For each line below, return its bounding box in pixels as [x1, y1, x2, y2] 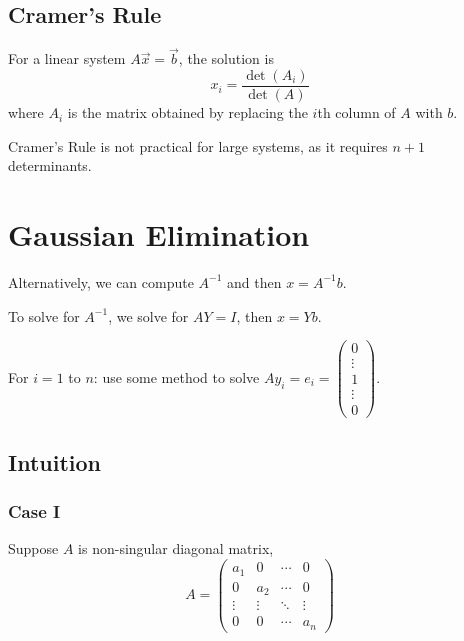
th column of [317, 102, 396, 123]
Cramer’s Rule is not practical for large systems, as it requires [8, 135, 388, 156]
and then [227, 271, 282, 292]
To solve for [8, 305, 80, 326]
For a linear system [8, 48, 126, 69]
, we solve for [108, 305, 189, 326]
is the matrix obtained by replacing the [67, 102, 308, 123]
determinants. [8, 155, 92, 176]
